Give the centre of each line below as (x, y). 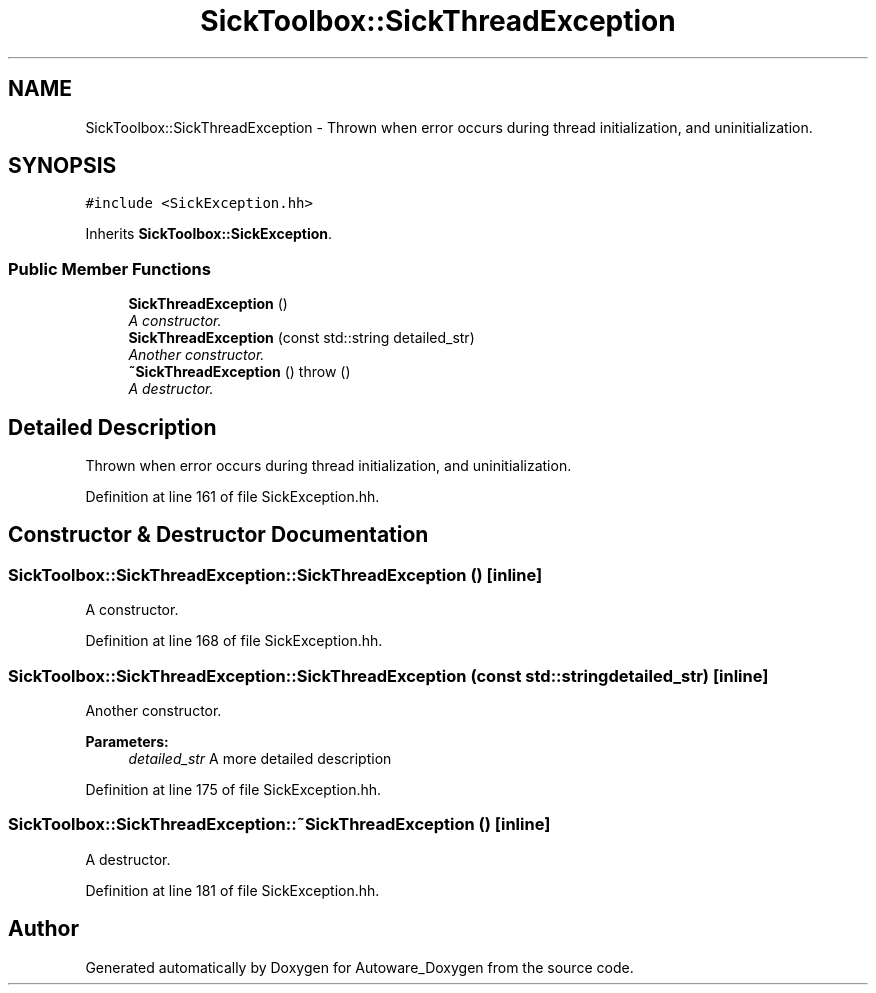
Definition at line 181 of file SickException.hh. (232, 890)
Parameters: (127, 741)
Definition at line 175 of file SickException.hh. (233, 789)
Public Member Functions (109, 268)
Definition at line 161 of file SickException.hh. (232, 497)
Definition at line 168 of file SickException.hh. (234, 641)
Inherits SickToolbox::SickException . (209, 234)
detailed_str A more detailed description (260, 758)
